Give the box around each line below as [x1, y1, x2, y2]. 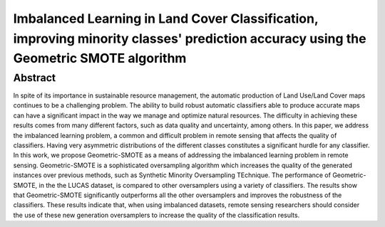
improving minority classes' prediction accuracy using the [13, 31, 366, 46]
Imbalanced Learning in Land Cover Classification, [13, 11, 319, 26]
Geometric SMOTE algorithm [13, 51, 187, 67]
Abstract [13, 71, 56, 84]
